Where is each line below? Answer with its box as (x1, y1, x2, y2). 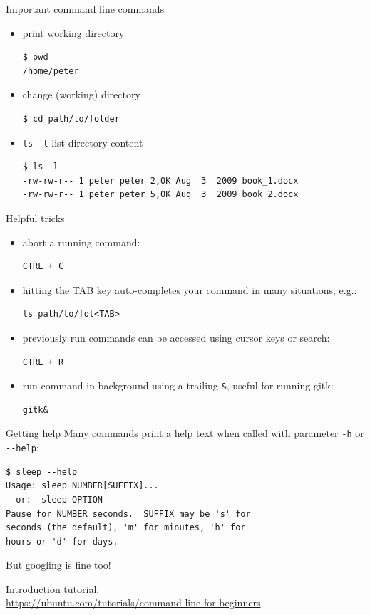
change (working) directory (22, 87, 140, 102)
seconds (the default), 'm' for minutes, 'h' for (6, 522, 246, 533)
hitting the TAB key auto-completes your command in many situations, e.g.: (22, 282, 357, 297)
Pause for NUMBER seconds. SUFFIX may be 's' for (6, 508, 251, 519)
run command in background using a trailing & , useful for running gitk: (22, 378, 334, 393)
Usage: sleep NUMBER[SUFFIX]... (6, 480, 159, 491)
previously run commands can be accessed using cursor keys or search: (22, 330, 330, 345)
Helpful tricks (6, 211, 65, 225)
